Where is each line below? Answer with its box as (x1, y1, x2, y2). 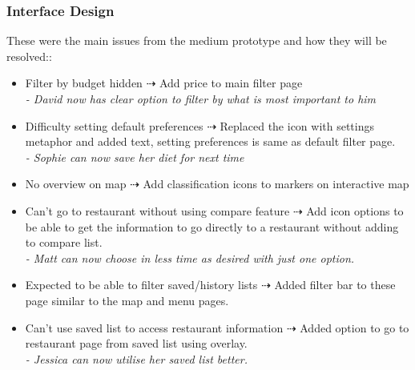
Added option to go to (300, 319, 409, 336)
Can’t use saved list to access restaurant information (25, 319, 284, 336)
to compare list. (25, 234, 103, 251)
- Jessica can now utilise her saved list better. (25, 350, 248, 367)
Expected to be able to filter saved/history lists (25, 276, 258, 293)
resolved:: (6, 47, 52, 64)
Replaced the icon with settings (220, 117, 375, 134)
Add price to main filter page (159, 74, 303, 91)
